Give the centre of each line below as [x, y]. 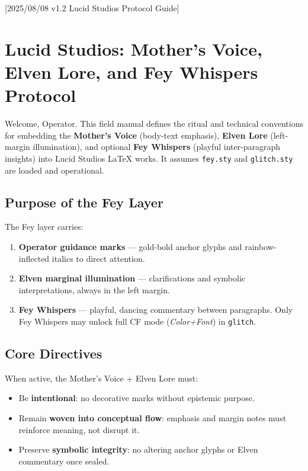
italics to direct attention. [98, 258]
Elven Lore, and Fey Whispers [131, 71]
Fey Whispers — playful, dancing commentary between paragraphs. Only [156, 310]
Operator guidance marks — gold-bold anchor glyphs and [130, 246]
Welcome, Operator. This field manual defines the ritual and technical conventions [154, 124]
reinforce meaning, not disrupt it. [79, 429]
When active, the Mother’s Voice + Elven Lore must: [102, 378]
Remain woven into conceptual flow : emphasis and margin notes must [153, 417]
